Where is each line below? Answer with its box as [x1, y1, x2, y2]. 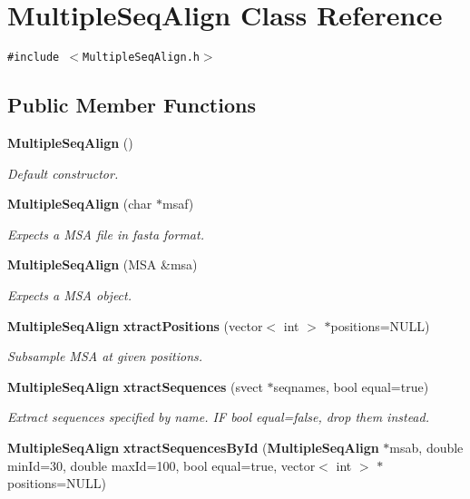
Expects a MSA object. [7, 285, 132, 304]
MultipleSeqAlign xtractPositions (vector [7, 316, 263, 335]
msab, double [389, 437, 464, 456]
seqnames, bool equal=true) [273, 377, 429, 396]
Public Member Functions [7, 91, 256, 119]
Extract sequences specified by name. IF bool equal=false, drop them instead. [7, 407, 429, 426]
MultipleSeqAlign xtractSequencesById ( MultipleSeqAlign [7, 437, 379, 456]
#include [7, 51, 60, 64]
